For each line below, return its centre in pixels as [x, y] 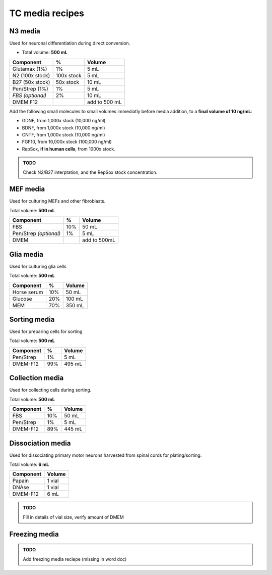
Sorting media [32, 319]
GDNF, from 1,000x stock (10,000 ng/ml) [64, 121]
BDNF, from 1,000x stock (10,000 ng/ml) [63, 128]
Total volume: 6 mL [29, 464]
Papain [21, 481]
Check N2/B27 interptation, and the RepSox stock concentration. [90, 172]
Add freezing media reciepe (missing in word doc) [75, 559]
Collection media [37, 378]
